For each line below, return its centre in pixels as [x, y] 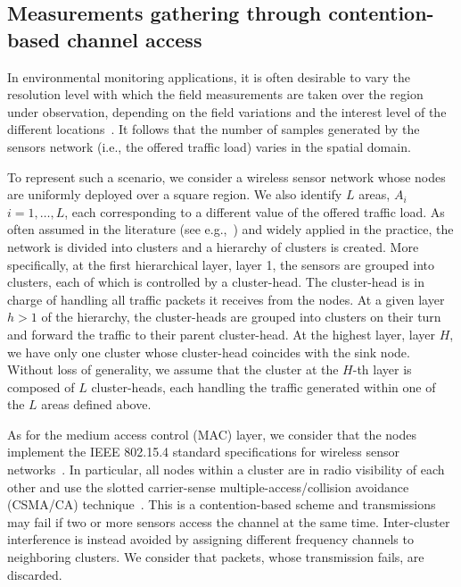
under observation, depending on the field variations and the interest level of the [227, 111]
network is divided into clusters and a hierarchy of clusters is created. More [213, 246]
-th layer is [382, 369]
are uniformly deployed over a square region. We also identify [175, 194]
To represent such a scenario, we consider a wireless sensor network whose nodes [226, 176]
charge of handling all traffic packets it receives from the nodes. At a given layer [226, 299]
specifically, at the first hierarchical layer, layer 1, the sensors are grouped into [221, 264]
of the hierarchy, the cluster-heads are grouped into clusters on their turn [241, 317]
